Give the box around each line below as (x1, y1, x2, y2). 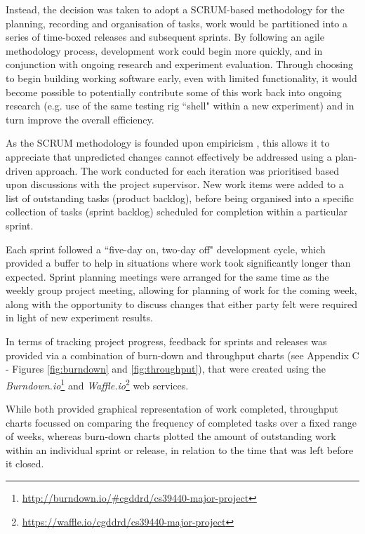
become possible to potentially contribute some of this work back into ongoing (6, 84, 342, 99)
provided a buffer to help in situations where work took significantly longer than (6, 255, 351, 270)
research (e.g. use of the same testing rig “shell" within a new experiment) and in (6, 98, 354, 113)
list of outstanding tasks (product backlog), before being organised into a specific (6, 190, 354, 205)
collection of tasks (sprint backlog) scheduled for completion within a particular (6, 204, 347, 219)
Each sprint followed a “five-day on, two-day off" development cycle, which (6, 241, 326, 256)
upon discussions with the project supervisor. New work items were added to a (6, 177, 344, 192)
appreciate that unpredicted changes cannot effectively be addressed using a (6, 149, 332, 163)
